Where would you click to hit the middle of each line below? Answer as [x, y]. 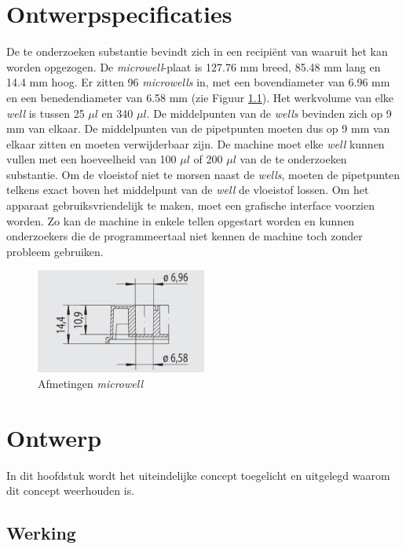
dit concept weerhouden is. [71, 490]
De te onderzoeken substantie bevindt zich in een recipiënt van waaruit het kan [197, 51]
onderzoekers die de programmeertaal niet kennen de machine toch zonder [185, 236]
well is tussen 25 [46, 113]
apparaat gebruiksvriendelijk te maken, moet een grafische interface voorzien [190, 205]
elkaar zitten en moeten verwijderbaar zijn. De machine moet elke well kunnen [196, 143]
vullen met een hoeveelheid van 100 [91, 159]
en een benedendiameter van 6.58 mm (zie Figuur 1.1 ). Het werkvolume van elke [200, 97]
